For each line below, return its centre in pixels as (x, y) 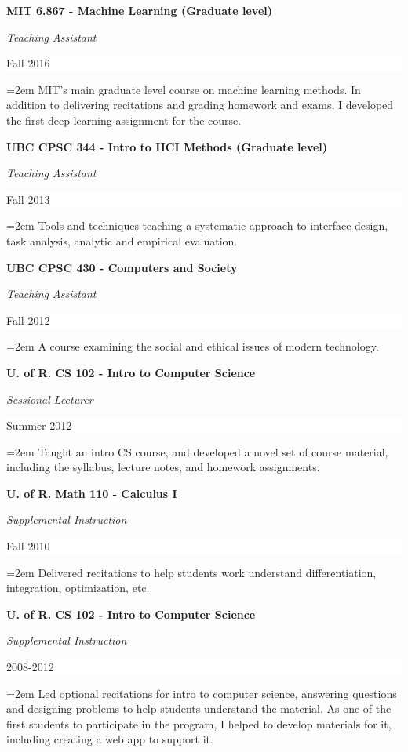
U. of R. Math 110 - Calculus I (92, 493)
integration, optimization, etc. (78, 588)
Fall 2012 (28, 320)
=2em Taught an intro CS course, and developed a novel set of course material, (197, 451)
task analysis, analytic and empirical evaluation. (122, 240)
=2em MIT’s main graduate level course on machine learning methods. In (184, 89)
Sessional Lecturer (50, 399)
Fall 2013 (28, 199)
